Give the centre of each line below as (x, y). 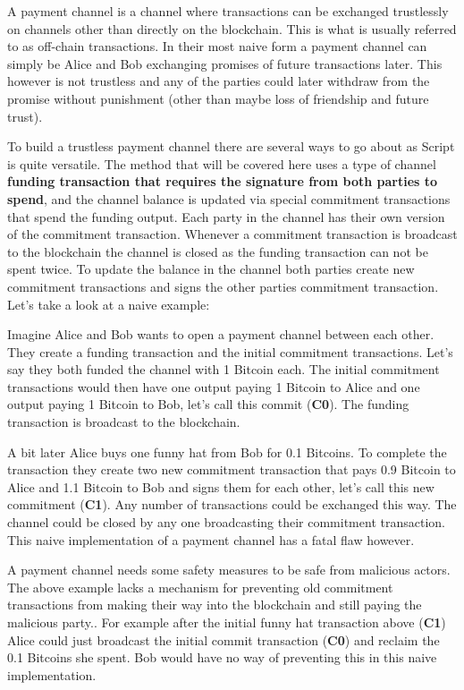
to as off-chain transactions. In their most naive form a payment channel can (217, 46)
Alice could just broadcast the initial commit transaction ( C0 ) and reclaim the (224, 639)
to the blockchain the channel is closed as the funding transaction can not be (218, 251)
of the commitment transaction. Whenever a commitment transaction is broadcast (232, 234)
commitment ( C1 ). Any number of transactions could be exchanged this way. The (232, 504)
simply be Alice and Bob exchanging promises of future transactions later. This (225, 63)
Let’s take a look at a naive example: (109, 304)
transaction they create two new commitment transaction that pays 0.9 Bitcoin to (232, 469)
